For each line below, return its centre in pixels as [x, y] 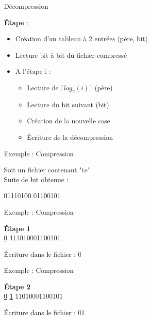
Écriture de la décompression [70, 137]
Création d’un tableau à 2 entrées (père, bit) [82, 39]
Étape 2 [17, 286]
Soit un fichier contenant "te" [47, 170]
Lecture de [43, 87]
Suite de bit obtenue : [36, 179]
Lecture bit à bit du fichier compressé [71, 55]
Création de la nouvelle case [68, 121]
